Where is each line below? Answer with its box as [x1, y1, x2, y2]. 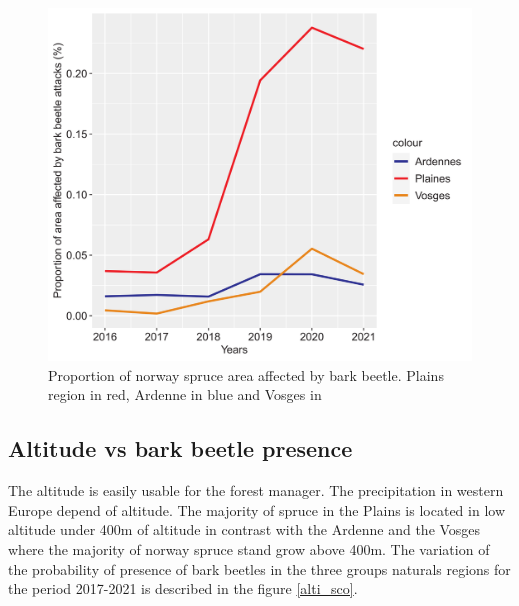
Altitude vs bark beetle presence [8, 433, 353, 464]
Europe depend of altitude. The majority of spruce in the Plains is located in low [8, 499, 505, 520]
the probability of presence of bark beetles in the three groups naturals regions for [8, 558, 511, 579]
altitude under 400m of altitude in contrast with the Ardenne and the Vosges [8, 519, 481, 540]
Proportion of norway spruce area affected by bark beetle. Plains [48, 364, 444, 385]
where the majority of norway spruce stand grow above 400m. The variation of [8, 538, 490, 559]
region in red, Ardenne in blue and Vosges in [48, 384, 322, 405]
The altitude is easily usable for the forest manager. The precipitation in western [8, 480, 504, 501]
